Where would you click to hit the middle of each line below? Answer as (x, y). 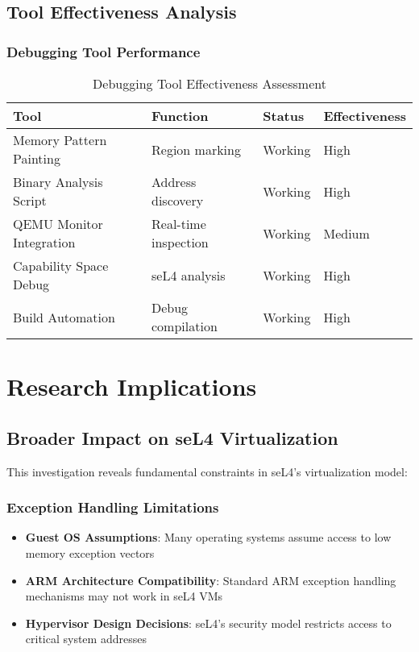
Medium (346, 233)
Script (30, 200)
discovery (178, 200)
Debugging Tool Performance (104, 51)
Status (284, 116)
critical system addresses (86, 639)
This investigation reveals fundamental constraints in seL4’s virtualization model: (207, 471)
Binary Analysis (58, 182)
